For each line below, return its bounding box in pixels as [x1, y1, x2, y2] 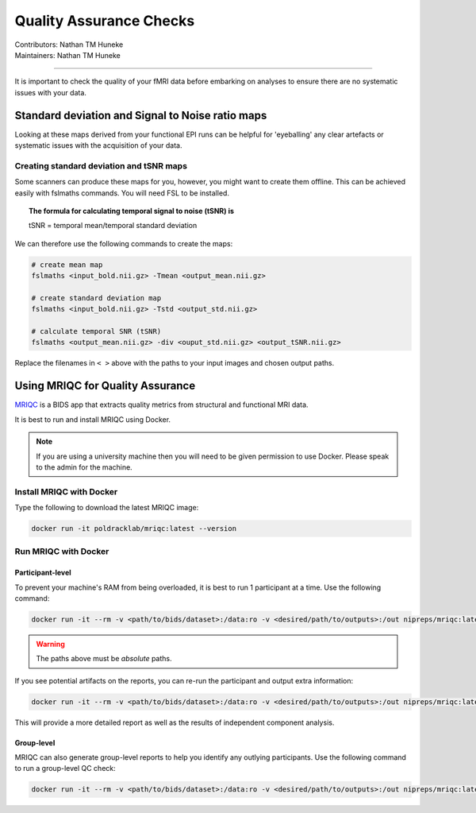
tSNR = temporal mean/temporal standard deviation [29, 221, 198, 230]
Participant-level [14, 568, 71, 578]
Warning [36, 639, 65, 648]
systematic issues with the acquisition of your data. [14, 141, 182, 150]
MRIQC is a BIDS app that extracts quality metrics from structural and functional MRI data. [14, 400, 309, 409]
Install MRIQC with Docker [14, 486, 118, 497]
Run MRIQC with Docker [14, 546, 109, 557]
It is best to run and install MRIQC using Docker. [14, 414, 171, 424]
